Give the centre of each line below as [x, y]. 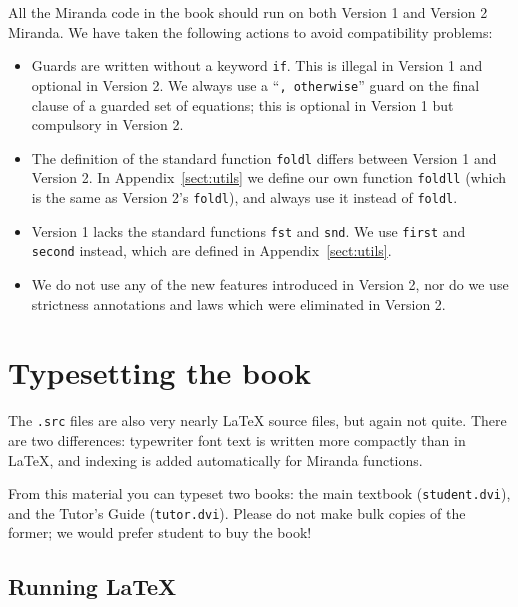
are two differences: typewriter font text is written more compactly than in [237, 439]
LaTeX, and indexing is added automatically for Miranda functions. [215, 459]
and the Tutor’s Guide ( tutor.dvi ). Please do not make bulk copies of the [237, 512]
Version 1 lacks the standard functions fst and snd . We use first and [248, 230]
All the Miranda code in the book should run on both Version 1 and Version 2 [248, 12]
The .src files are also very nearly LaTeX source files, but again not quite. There [257, 420]
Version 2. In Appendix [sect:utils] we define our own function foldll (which [268, 177]
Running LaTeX [92, 586]
